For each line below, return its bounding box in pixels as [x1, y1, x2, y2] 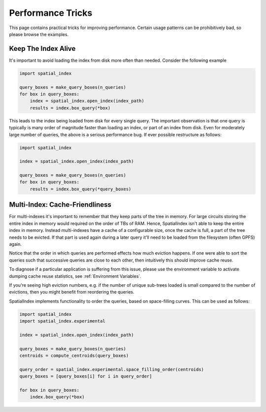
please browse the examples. [9, 31, 69, 37]
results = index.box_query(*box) [30, 105, 111, 111]
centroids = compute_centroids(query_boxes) [19, 353, 129, 358]
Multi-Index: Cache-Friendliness [9, 200, 112, 209]
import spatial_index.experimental [19, 318, 105, 324]
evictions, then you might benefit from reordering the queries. [9, 289, 134, 295]
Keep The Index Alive [9, 44, 76, 53]
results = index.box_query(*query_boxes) [30, 186, 132, 192]
